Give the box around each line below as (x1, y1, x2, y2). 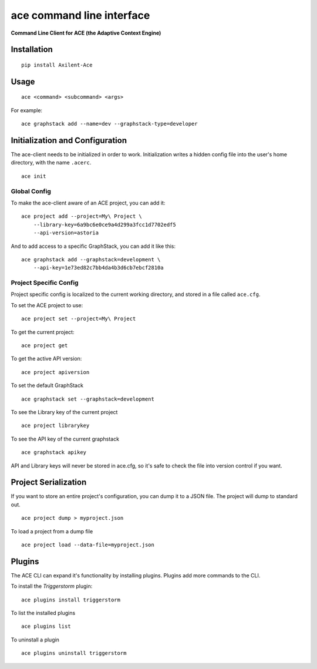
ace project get (21, 342, 68, 349)
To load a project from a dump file (11, 527, 93, 534)
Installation (11, 45, 53, 55)
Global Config (11, 187, 51, 195)
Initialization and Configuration (11, 135, 127, 145)
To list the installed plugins (11, 610, 76, 617)
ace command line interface (11, 9, 150, 22)
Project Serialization (11, 478, 87, 488)
